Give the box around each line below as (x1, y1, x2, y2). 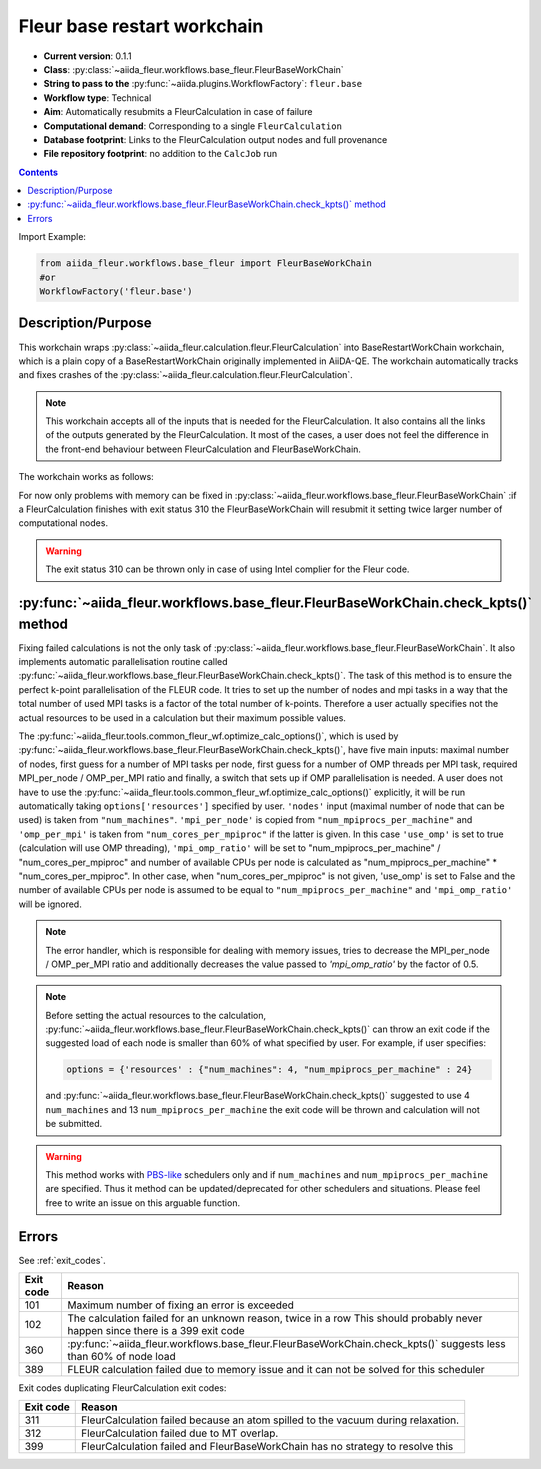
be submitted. (45, 1118, 103, 1130)
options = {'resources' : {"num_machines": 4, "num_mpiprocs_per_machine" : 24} (66, 1064, 473, 1075)
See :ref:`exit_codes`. (18, 1254, 107, 1266)
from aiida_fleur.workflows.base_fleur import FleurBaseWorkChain (39, 258, 372, 269)
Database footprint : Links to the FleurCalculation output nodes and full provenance (43, 133, 388, 145)
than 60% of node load (67, 1350, 176, 1364)
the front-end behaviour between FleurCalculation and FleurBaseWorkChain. (45, 443, 362, 455)
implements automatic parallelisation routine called (18, 656, 229, 668)
